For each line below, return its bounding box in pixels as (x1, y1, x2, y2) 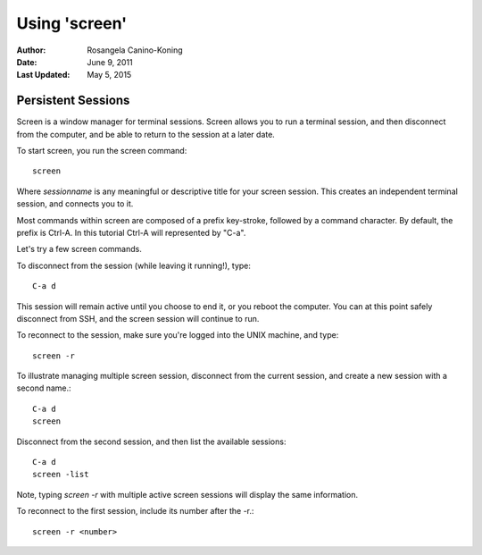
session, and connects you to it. (16, 198, 134, 209)
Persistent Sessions (16, 93, 130, 108)
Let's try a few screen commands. (16, 244, 142, 255)
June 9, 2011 (87, 56, 133, 67)
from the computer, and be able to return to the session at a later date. (16, 129, 276, 139)
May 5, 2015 (87, 70, 132, 80)
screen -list (32, 469, 89, 480)
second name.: (16, 383, 71, 393)
